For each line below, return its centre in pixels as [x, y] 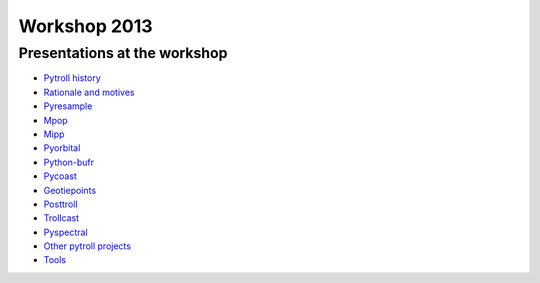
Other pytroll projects [87, 246]
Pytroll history [72, 78]
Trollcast [61, 218]
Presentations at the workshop [123, 53]
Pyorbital [62, 148]
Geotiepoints [70, 190]
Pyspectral [66, 232]
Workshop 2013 [86, 26]
